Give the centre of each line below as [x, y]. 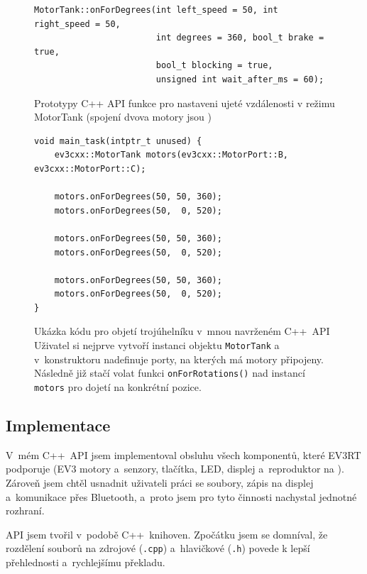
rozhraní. [25, 510]
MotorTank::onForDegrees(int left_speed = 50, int [156, 10]
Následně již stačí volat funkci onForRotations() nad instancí [170, 373]
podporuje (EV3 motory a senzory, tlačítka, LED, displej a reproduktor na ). [175, 469]
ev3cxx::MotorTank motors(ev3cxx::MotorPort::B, [171, 155]
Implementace [58, 425]
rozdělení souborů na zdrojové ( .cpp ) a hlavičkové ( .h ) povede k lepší [158, 548]
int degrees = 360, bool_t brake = [240, 38]
